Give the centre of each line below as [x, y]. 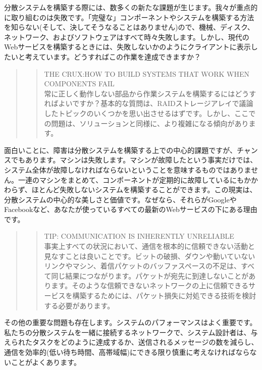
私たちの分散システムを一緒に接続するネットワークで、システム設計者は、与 [131, 332]
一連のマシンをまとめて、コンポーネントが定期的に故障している [124, 179]
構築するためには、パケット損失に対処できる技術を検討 [164, 296]
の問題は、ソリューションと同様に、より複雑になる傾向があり [146, 123]
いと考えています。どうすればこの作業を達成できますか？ [106, 56]
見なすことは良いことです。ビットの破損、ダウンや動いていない [150, 256]
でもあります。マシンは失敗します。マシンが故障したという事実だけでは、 [134, 160]
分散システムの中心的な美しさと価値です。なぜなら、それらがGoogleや [120, 199]
